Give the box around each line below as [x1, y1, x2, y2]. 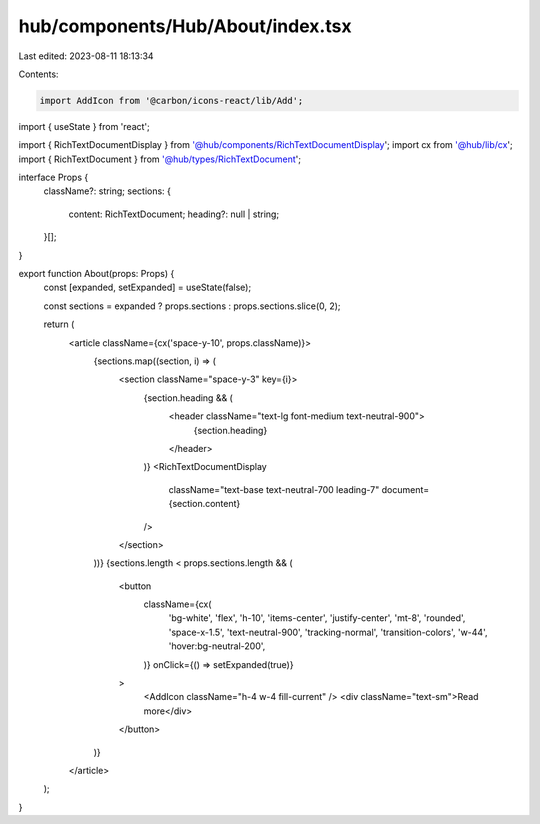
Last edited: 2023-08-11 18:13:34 [18, 50, 154, 62]
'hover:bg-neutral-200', [168, 640, 266, 652]
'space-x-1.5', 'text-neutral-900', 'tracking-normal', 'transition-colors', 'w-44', [168, 626, 488, 638]
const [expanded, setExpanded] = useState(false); [43, 281, 252, 294]
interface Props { [18, 171, 89, 184]
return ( [43, 318, 75, 330]
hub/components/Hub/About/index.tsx [18, 15, 352, 37]
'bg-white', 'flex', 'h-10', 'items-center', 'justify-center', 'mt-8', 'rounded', [168, 612, 466, 624]
